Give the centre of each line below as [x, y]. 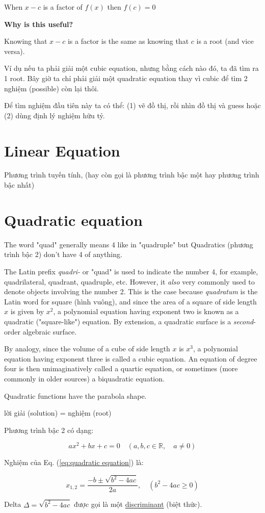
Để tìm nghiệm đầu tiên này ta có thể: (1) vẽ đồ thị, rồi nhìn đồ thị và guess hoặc [132, 105]
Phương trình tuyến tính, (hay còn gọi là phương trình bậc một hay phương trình [132, 175]
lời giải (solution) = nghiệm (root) [58, 413]
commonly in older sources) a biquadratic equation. [84, 378]
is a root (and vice [225, 41]
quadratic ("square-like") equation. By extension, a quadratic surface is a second [129, 321]
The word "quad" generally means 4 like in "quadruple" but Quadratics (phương [129, 244]
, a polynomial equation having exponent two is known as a [146, 311]
